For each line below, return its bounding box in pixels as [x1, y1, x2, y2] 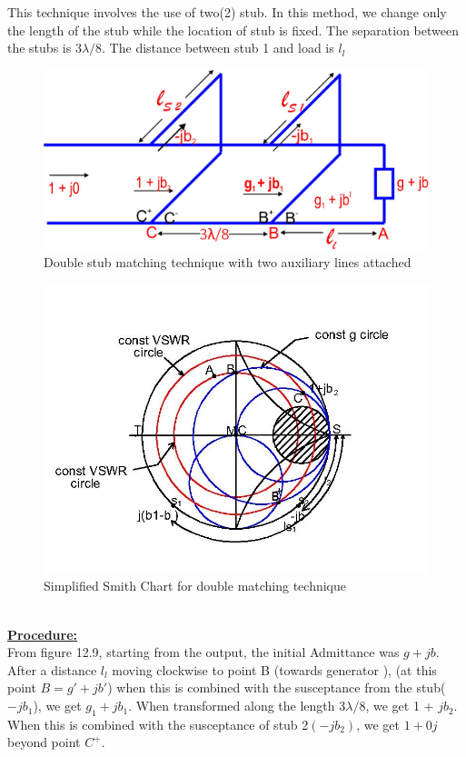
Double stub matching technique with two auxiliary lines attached [44, 253, 411, 272]
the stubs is [7, 38, 72, 57]
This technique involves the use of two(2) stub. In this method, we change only [7, 3, 447, 21]
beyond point [7, 732, 81, 752]
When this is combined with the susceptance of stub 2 [7, 714, 309, 733]
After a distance [7, 660, 97, 679]
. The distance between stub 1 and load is [102, 38, 334, 57]
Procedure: [7, 624, 78, 643]
